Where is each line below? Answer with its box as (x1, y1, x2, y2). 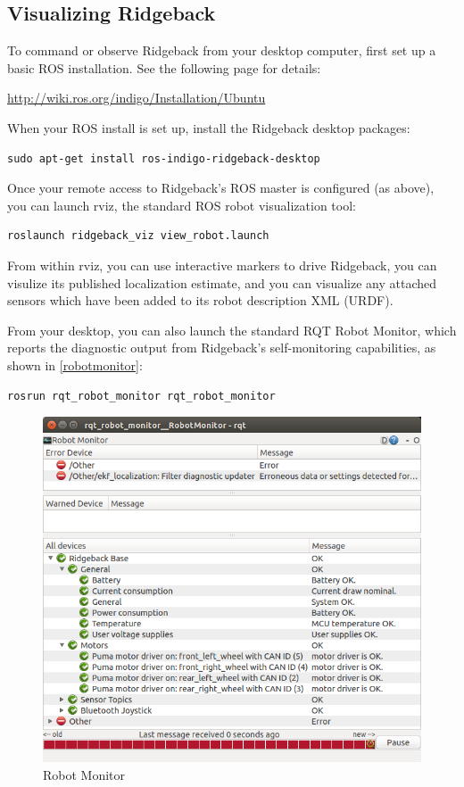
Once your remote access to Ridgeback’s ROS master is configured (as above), (7, 178, 435, 197)
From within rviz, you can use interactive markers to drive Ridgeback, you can (7, 255, 437, 274)
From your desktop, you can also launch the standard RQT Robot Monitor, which (7, 320, 457, 339)
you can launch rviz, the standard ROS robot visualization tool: (7, 195, 356, 214)
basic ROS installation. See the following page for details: (7, 58, 321, 77)
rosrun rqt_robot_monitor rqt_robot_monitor (7, 389, 276, 402)
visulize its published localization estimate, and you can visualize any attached (7, 273, 437, 292)
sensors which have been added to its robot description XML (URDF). (7, 291, 394, 310)
